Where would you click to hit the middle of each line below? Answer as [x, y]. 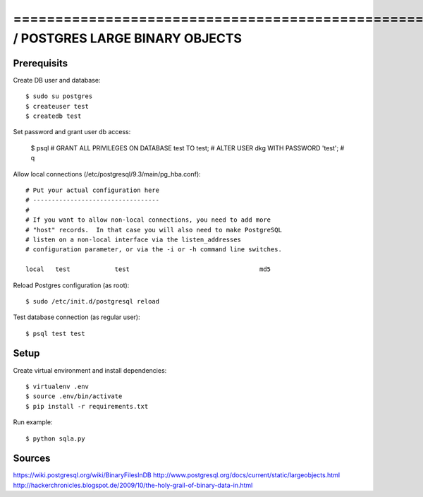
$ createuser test [57, 106]
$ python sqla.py [55, 438]
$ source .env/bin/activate [74, 396]
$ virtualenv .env [57, 386]
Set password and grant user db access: [72, 132]
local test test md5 [148, 269]
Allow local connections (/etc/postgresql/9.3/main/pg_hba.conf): [107, 174]
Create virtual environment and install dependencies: [90, 370]
